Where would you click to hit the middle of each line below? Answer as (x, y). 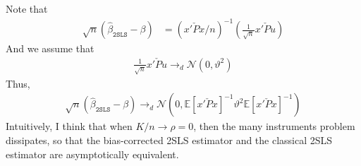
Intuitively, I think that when (69, 126)
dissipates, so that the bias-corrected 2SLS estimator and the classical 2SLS (169, 140)
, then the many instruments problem (274, 126)
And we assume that (50, 48)
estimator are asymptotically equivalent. (92, 154)
